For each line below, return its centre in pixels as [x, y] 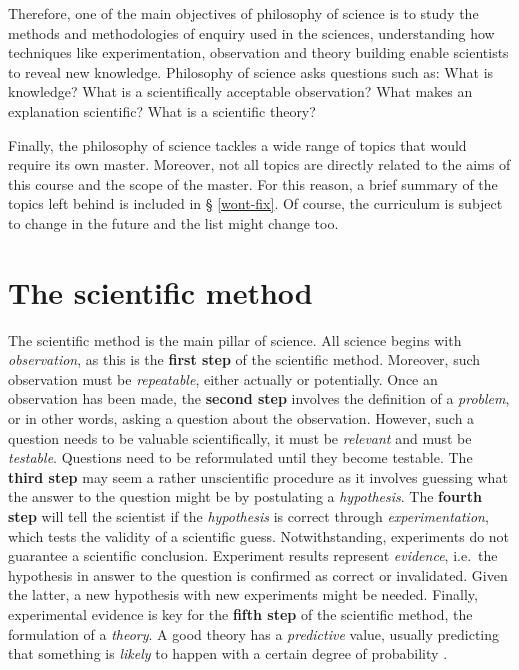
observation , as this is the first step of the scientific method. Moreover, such [244, 359]
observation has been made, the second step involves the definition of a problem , [259, 398]
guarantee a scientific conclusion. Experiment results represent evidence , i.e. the [253, 555]
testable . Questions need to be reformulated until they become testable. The [240, 457]
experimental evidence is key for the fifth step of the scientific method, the [240, 613]
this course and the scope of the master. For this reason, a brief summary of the [253, 183]
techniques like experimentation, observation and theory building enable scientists [258, 52]
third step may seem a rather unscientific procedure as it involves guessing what [258, 476]
